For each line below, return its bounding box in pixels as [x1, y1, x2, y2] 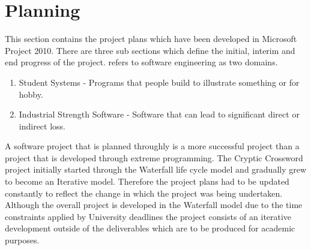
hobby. [19, 88, 43, 100]
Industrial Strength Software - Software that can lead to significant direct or [19, 108, 300, 121]
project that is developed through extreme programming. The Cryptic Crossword [5, 151, 303, 164]
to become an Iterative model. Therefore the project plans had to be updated [5, 175, 289, 188]
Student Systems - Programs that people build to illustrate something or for [19, 76, 300, 88]
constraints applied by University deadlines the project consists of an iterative [5, 210, 292, 222]
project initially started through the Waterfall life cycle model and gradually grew [5, 163, 307, 176]
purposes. [5, 234, 40, 246]
